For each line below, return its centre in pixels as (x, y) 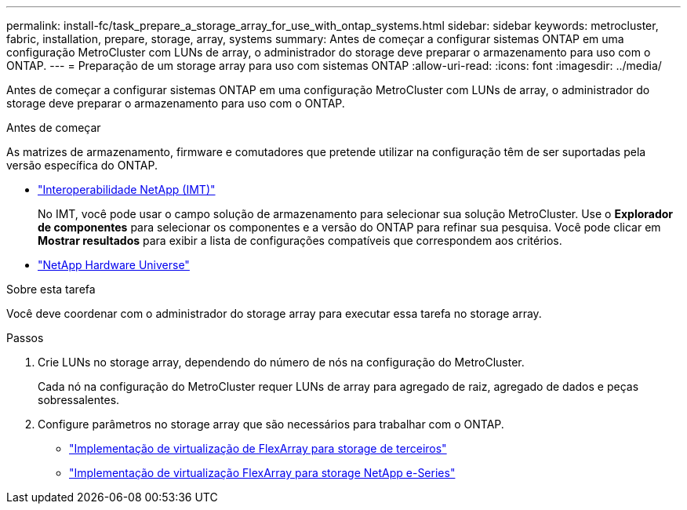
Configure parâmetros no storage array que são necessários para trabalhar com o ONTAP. (271, 424)
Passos (25, 338)
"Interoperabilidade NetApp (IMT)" (127, 189)
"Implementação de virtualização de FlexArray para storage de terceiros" (258, 448)
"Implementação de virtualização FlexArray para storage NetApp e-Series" (262, 473)
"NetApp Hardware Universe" (114, 265)
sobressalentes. (79, 400)
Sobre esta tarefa (51, 289)
